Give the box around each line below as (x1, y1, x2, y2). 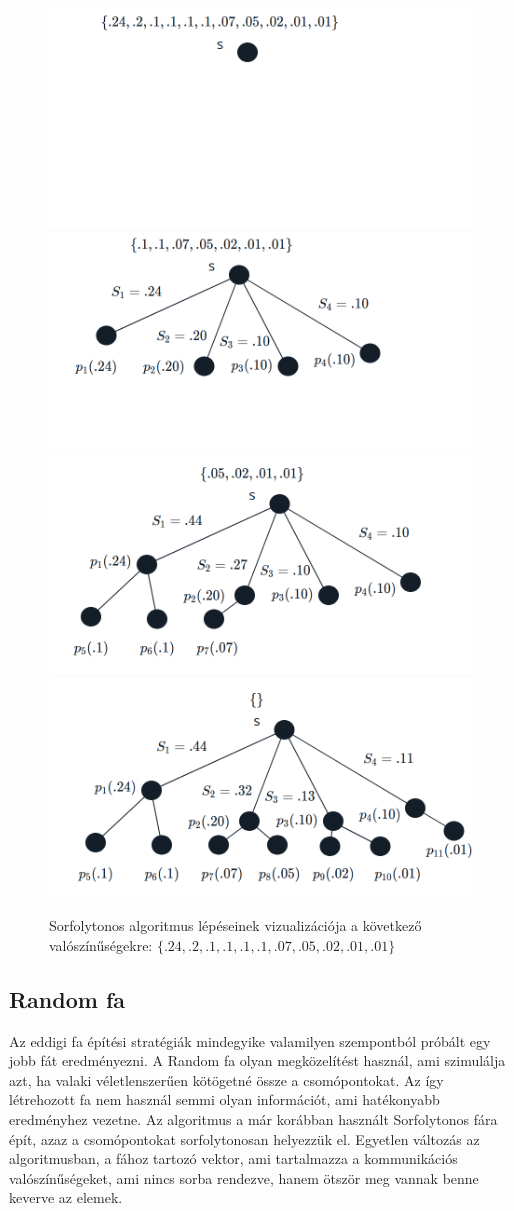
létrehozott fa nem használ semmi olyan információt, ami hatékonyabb (9, 1089, 440, 1110)
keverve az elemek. (9, 1187, 123, 1208)
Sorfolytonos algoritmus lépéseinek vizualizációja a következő (49, 915, 422, 936)
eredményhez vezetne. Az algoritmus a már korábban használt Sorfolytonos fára (9, 1109, 498, 1130)
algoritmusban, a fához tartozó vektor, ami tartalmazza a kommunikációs (9, 1148, 458, 1169)
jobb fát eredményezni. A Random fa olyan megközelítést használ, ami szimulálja (9, 1050, 506, 1071)
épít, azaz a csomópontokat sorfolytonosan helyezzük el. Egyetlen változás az (9, 1128, 480, 1149)
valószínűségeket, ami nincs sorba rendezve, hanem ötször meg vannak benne (9, 1167, 479, 1188)
